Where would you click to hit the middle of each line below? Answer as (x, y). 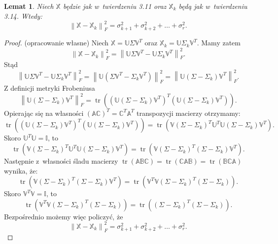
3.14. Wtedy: (23, 16)
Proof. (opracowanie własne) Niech (56, 43)
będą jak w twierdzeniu (213, 6)
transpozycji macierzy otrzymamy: (189, 113)
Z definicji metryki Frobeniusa (50, 88)
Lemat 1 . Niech (29, 6)
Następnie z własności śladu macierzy (61, 161)
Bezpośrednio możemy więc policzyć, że (64, 216)
